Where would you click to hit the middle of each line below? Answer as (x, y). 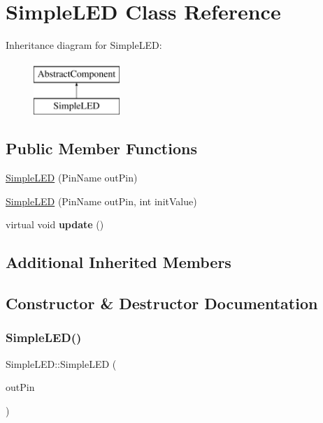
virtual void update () (55, 224)
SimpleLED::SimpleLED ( (61, 363)
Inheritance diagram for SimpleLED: (84, 45)
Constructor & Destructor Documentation (162, 303)
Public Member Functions (101, 148)
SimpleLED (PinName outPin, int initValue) (101, 201)
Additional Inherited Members (119, 262)
